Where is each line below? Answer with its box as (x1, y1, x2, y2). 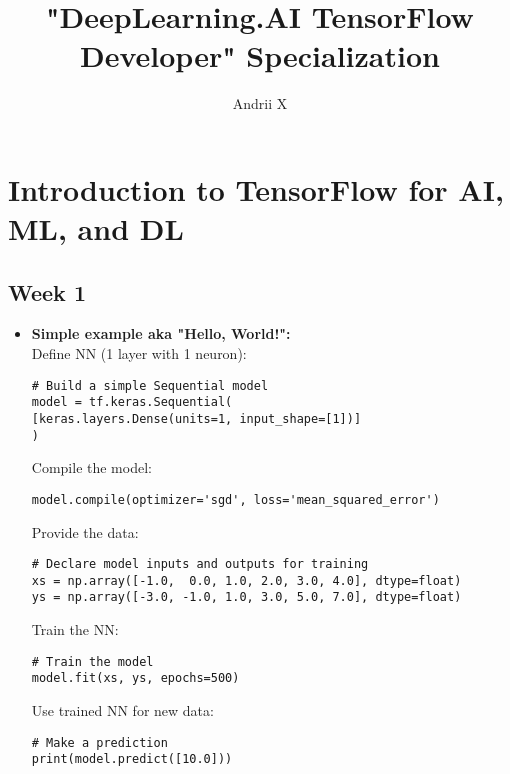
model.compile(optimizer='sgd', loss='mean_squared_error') (31, 492, 440, 507)
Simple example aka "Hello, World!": (31, 323, 291, 344)
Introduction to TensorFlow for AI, (8, 168, 504, 209)
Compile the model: (31, 457, 152, 478)
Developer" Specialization (80, 35, 440, 76)
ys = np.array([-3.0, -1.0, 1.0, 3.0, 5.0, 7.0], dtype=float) (31, 590, 462, 605)
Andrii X (232, 93, 288, 114)
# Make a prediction (31, 735, 168, 750)
